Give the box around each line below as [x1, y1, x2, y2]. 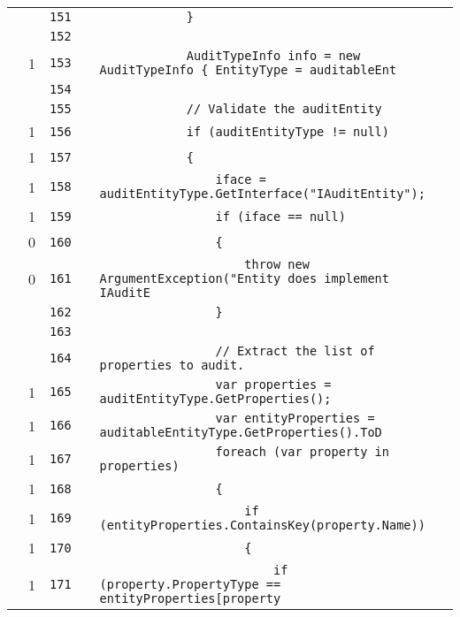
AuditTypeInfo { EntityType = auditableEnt [99, 63, 397, 77]
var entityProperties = [215, 411, 375, 425]
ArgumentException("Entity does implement [99, 271, 389, 286]
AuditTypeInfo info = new [186, 49, 361, 63]
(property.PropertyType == [99, 577, 281, 591]
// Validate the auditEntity [186, 102, 382, 116]
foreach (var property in [215, 445, 389, 459]
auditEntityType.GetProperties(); [99, 392, 332, 406]
